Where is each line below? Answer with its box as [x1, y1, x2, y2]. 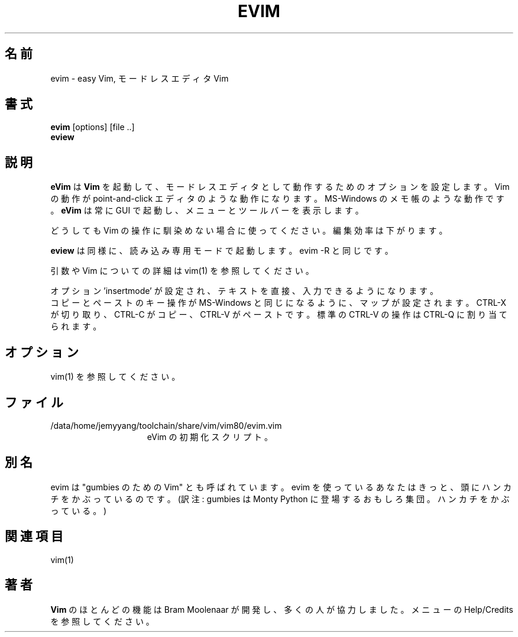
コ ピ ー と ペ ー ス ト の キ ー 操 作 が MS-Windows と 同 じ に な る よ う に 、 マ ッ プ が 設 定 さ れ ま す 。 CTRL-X [50, 298, 507, 308]
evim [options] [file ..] [50, 122, 135, 132]
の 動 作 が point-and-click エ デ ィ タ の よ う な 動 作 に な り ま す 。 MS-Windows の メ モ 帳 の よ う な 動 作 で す [50, 193, 504, 204]
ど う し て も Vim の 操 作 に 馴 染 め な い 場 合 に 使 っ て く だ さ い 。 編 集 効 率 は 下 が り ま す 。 [50, 225, 448, 236]
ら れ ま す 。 [50, 321, 102, 332]
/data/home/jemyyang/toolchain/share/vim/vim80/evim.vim [50, 420, 282, 431]
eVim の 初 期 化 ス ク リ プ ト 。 [147, 431, 273, 442]
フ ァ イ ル [5, 395, 63, 410]
